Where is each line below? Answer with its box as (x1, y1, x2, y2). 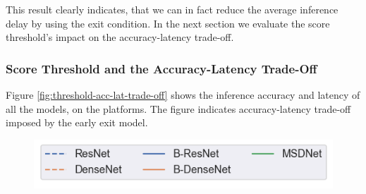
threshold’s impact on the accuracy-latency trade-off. (6, 30, 234, 44)
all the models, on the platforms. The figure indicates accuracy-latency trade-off (6, 101, 351, 116)
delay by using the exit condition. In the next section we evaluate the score (6, 16, 330, 30)
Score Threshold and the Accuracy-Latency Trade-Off (6, 59, 317, 77)
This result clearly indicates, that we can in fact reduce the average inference (6, 2, 338, 16)
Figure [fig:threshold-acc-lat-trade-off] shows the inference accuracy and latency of (6, 87, 360, 102)
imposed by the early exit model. (6, 115, 148, 130)
